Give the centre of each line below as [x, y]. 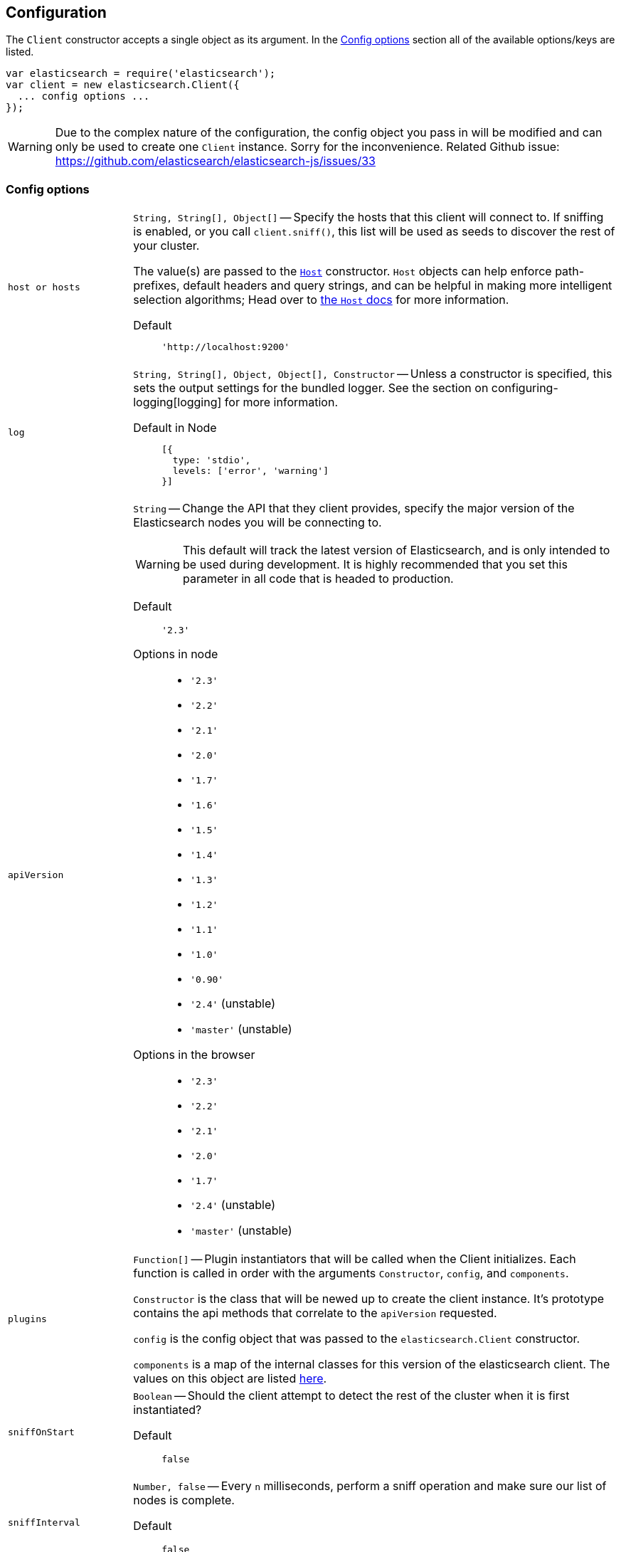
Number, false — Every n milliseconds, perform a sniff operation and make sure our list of [370, 1486]
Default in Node [175, 428]
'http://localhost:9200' [226, 347]
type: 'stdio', [212, 460]
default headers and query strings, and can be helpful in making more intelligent [398, 286]
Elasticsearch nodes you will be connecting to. [258, 523]
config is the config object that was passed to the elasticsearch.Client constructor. [357, 1339]
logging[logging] [177, 402]
